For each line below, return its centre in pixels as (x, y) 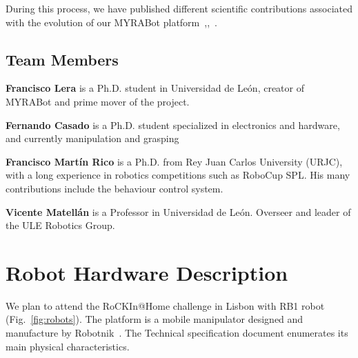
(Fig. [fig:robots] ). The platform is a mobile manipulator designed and (155, 319)
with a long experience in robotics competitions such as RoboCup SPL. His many (178, 175)
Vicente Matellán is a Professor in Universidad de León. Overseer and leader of (178, 211)
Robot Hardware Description (147, 272)
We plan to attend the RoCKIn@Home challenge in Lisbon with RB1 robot (165, 305)
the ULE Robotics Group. (60, 225)
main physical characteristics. (68, 346)
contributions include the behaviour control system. (115, 188)
